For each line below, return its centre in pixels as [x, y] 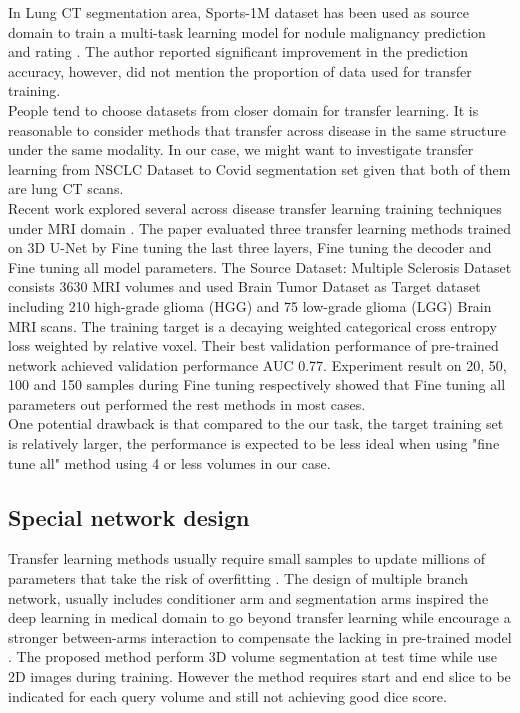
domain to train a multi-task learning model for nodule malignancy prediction [247, 31]
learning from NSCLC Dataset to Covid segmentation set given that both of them [259, 168]
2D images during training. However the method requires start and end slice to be [259, 676]
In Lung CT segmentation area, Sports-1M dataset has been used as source [238, 12]
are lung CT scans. [66, 188]
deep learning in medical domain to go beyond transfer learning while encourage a [259, 617]
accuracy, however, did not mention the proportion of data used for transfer [240, 70]
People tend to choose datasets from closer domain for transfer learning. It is [243, 109]
